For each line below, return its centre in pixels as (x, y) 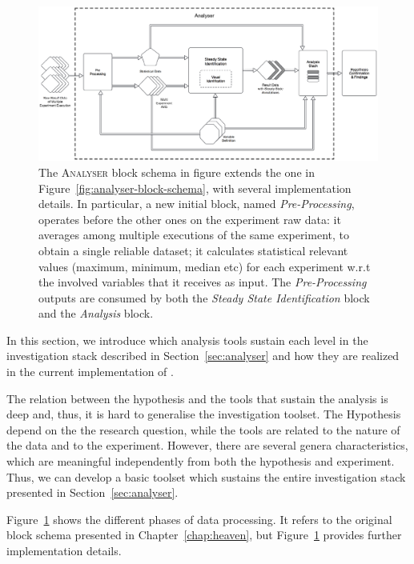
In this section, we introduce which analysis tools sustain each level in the (187, 340)
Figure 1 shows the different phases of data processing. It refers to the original (199, 519)
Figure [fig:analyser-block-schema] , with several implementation (195, 188)
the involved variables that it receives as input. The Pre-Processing (203, 282)
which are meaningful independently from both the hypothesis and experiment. (201, 461)
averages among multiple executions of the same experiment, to (194, 235)
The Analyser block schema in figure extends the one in (177, 172)
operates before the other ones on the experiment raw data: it (190, 219)
